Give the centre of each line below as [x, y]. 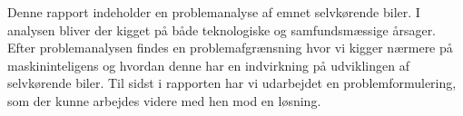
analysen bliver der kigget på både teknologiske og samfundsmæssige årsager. [222, 29]
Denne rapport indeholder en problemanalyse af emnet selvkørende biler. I [214, 12]
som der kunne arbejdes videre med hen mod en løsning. [164, 100]
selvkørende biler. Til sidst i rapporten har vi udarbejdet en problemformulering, [232, 83]
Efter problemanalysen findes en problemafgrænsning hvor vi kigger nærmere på [230, 48]
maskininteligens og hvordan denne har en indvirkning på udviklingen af [208, 65]
